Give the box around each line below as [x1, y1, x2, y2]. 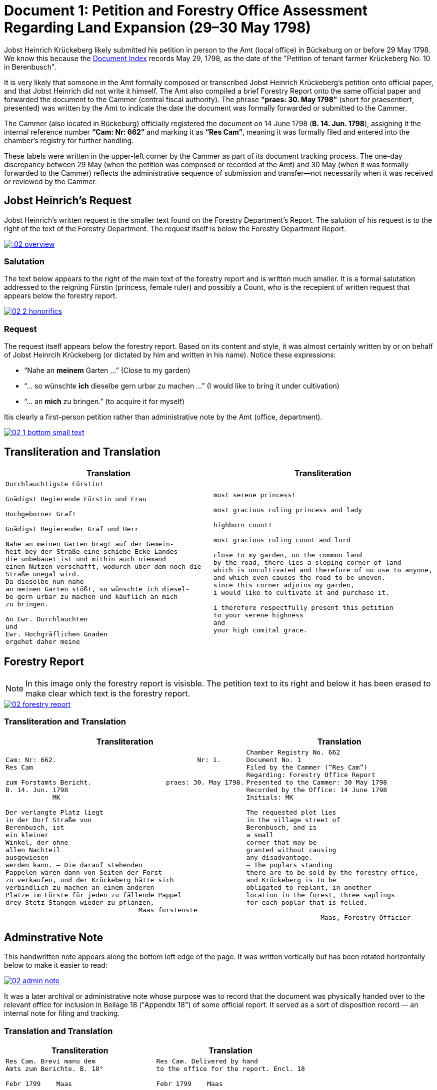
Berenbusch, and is [246, 823, 317, 831]
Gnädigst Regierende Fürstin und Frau [5, 495, 146, 503]
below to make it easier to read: [4, 961, 107, 970]
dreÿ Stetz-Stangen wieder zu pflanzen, [5, 898, 154, 906]
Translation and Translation [4, 1025, 113, 1036]
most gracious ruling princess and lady [213, 506, 362, 514]
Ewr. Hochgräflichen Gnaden [5, 630, 107, 638]
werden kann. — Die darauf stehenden [5, 861, 142, 869]
